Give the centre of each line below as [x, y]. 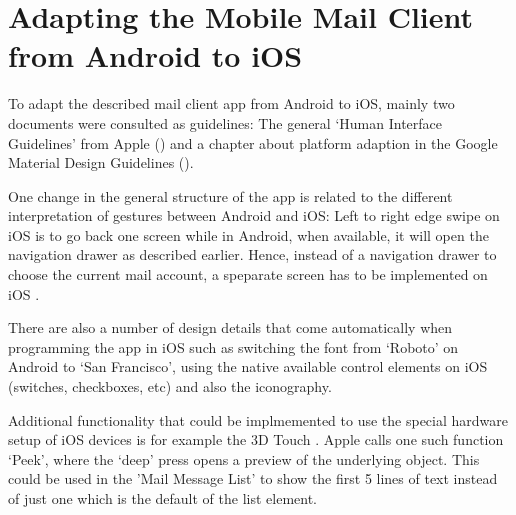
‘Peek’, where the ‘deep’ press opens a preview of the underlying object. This [244, 458]
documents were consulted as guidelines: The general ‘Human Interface [225, 122]
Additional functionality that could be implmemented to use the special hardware [258, 419]
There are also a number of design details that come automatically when [230, 327]
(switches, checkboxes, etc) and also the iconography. [170, 386]
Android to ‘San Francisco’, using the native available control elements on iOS [248, 366]
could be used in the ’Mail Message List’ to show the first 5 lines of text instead [253, 478]
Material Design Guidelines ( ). [101, 162]
